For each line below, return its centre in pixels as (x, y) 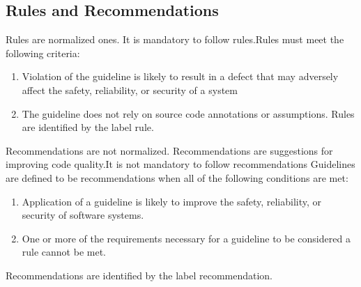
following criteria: (43, 53)
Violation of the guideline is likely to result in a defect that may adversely (180, 76)
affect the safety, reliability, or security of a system (130, 90)
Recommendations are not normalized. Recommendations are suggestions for (169, 150)
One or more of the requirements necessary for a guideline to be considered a (186, 238)
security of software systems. (83, 215)
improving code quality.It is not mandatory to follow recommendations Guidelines (180, 164)
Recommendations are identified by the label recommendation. (139, 275)
